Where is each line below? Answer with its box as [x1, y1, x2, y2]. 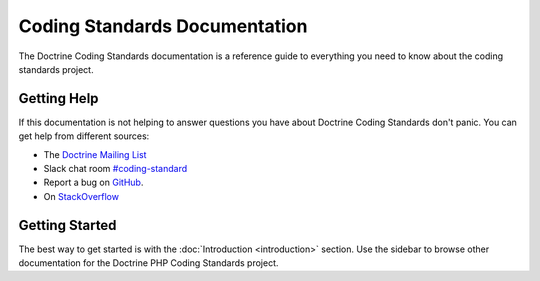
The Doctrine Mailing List [43, 148, 147, 160]
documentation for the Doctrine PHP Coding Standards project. [18, 257, 279, 269]
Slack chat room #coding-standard [43, 163, 188, 175]
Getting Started [18, 216, 117, 234]
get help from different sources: [18, 130, 150, 142]
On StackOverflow [43, 190, 120, 202]
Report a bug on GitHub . [43, 176, 144, 189]
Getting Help [18, 90, 99, 107]
